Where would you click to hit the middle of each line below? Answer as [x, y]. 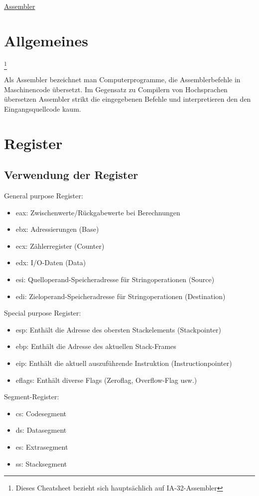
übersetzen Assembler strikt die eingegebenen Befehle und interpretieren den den [128, 99]
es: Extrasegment [42, 446]
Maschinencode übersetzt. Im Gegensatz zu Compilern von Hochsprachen [116, 89]
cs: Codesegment [41, 413]
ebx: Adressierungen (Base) [57, 229]
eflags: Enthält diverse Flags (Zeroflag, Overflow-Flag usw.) [106, 380]
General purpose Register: [44, 195]
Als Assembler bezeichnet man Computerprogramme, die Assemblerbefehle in [122, 80]
